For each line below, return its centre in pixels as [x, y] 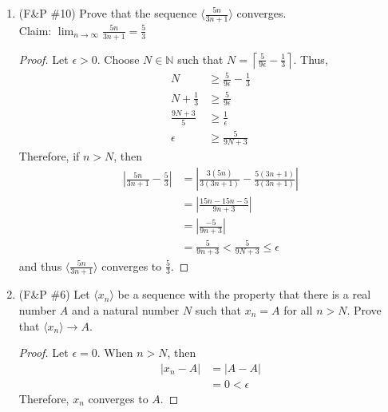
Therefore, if [49, 156]
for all [298, 309]
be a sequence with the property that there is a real [244, 294]
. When [115, 353]
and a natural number [125, 309]
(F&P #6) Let [54, 294]
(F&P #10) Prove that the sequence [108, 13]
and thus [40, 265]
